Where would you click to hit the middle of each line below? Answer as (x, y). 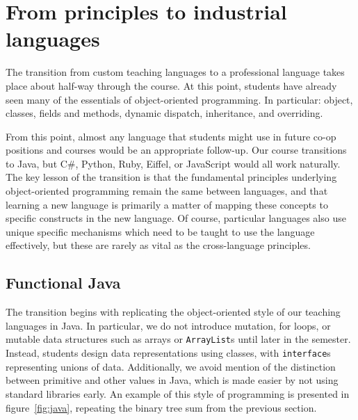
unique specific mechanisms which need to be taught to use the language (160, 231)
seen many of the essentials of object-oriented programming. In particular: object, (179, 99)
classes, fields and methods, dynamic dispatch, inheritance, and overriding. (164, 113)
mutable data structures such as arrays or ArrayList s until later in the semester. (178, 339)
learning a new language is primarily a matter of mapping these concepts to (167, 204)
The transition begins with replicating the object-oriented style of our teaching (173, 312)
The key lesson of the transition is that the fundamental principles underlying (171, 177)
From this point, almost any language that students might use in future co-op (171, 136)
